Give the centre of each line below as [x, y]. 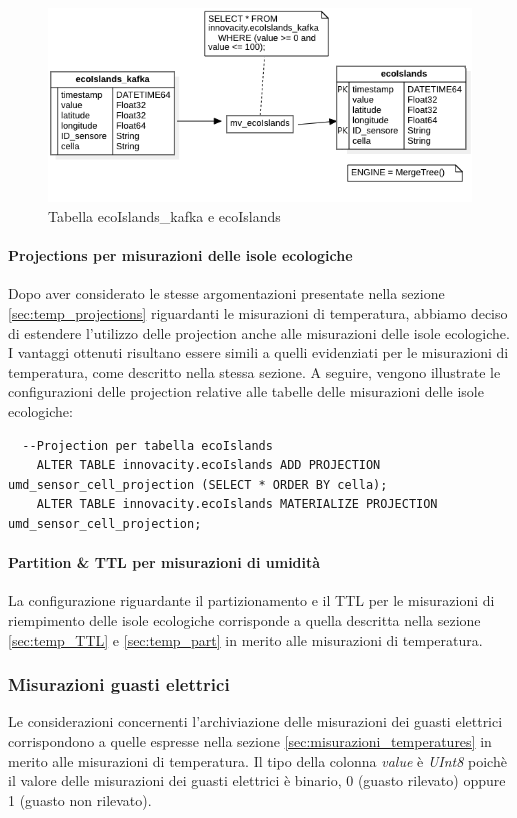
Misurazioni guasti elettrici [119, 684]
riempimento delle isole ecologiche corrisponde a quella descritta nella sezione [244, 619]
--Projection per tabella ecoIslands [147, 445]
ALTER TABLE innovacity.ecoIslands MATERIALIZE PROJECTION [237, 504]
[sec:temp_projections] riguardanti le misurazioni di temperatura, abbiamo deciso [258, 313]
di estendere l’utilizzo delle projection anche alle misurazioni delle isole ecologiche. [259, 332]
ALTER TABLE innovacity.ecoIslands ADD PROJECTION [208, 465]
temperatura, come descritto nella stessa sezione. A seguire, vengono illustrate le [254, 371]
